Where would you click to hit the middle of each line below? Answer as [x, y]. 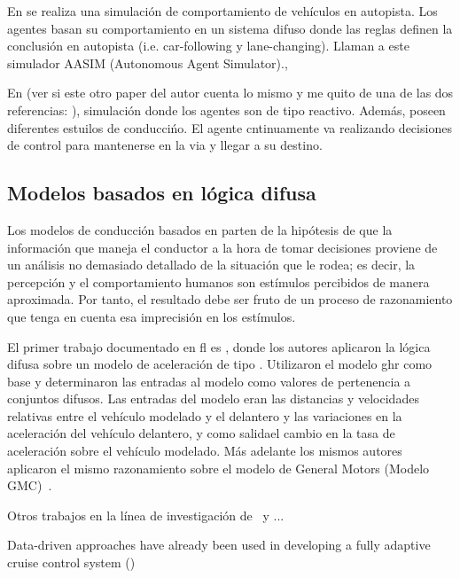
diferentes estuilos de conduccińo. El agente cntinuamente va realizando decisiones [230, 127]
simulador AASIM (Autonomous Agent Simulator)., [148, 62]
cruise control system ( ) [71, 562]
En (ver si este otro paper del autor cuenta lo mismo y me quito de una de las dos [230, 93]
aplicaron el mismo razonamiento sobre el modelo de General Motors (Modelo [218, 468]
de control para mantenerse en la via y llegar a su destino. [165, 145]
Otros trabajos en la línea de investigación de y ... [146, 515]
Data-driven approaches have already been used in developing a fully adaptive [219, 545]
